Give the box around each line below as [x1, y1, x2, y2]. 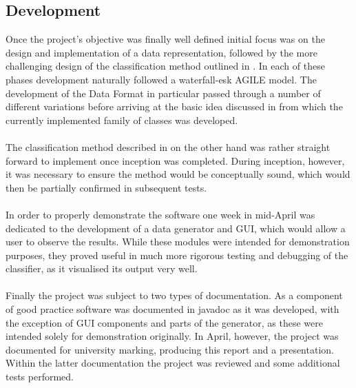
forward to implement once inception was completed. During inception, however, [6, 153, 345, 167]
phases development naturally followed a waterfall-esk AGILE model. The [6, 72, 317, 86]
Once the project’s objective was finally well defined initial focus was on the [6, 32, 325, 46]
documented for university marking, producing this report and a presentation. [6, 342, 334, 356]
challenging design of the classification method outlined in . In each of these [6, 59, 325, 73]
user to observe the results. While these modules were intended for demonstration [6, 234, 350, 249]
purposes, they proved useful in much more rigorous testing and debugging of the [6, 247, 348, 262]
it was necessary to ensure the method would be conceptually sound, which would [6, 167, 350, 181]
